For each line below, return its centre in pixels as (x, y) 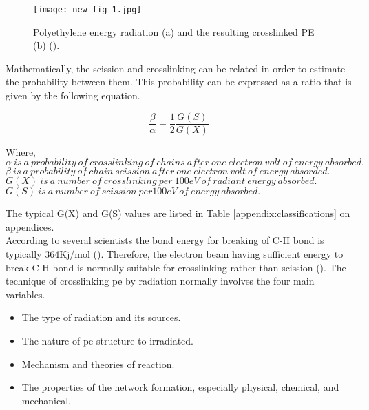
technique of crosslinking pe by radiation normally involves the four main (160, 281)
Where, (21, 151)
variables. (25, 294)
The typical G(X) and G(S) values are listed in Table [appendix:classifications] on (178, 213)
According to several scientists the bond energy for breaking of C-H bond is (165, 240)
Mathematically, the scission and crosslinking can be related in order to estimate (176, 68)
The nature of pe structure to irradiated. (108, 341)
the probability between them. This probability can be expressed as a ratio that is (179, 82)
